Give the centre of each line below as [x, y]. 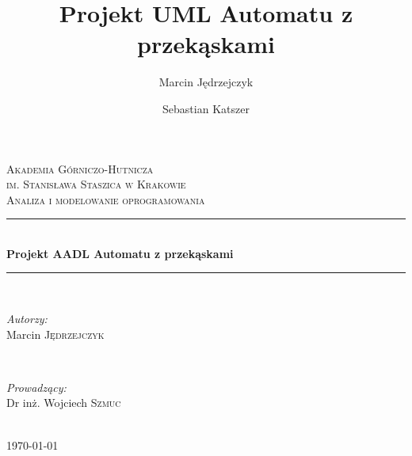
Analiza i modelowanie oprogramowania [106, 199]
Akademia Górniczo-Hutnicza [80, 168]
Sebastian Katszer [206, 108]
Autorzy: [27, 319]
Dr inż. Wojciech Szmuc [64, 403]
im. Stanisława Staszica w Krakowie [96, 184]
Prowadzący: [36, 387]
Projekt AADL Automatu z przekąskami [120, 253]
